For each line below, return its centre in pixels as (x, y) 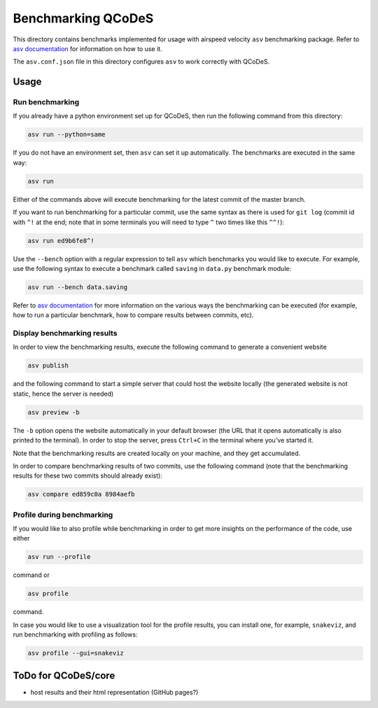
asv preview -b (54, 412)
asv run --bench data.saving (78, 287)
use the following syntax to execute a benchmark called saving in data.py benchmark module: (152, 268)
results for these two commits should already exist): (87, 476)
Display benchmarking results (65, 333)
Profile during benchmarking (63, 515)
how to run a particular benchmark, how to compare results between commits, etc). (133, 315)
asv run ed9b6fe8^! (61, 241)
